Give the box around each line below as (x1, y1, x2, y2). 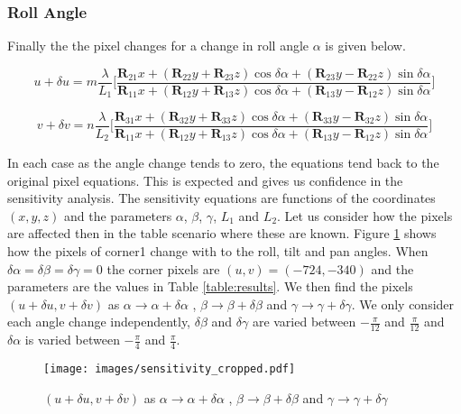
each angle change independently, (7, 312, 191, 331)
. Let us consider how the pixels (277, 206, 453, 225)
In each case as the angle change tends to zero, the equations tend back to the (7, 152, 439, 171)
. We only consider (351, 294, 455, 313)
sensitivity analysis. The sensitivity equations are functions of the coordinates (7, 189, 436, 207)
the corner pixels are (106, 259, 220, 278)
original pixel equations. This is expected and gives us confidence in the (7, 170, 403, 189)
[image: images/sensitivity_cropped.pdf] (43, 362, 296, 375)
